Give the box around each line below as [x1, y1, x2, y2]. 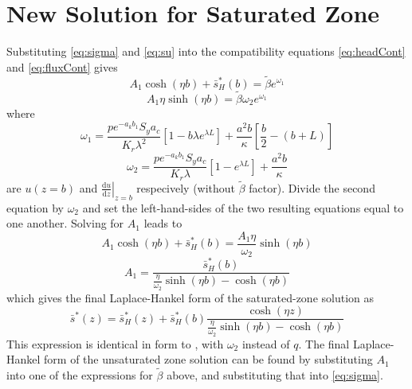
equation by [6, 199, 64, 216]
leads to [143, 215, 182, 231]
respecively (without [136, 179, 236, 196]
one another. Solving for [6, 215, 124, 231]
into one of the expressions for [6, 367, 153, 383]
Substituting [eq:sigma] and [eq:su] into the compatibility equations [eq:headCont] [6, 43, 406, 60]
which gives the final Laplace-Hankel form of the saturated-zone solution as [6, 289, 375, 305]
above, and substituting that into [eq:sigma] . [167, 367, 383, 383]
